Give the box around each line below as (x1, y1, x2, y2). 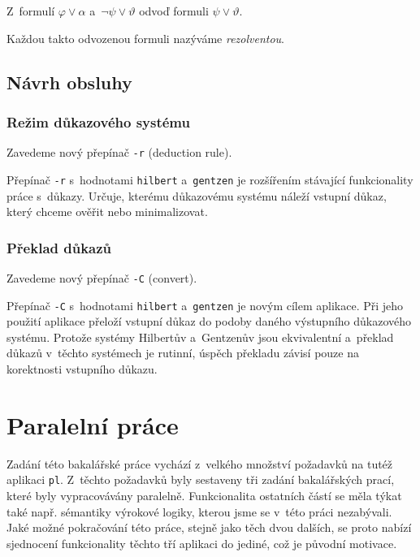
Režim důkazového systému (6, 111, 190, 132)
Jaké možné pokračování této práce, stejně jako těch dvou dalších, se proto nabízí (6, 519, 412, 536)
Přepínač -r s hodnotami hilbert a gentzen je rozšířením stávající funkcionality (6, 171, 414, 188)
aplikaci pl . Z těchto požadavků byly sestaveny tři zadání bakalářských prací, (6, 471, 395, 488)
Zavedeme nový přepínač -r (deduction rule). (6, 144, 232, 161)
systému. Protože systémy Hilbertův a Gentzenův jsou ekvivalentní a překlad (6, 328, 394, 345)
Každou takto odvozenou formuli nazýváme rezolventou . (6, 29, 285, 46)
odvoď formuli (139, 2, 209, 19)
